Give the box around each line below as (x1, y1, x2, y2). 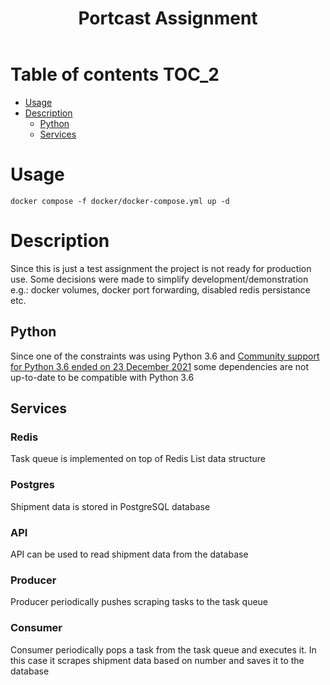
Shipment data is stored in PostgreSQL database (10, 500, 211, 512)
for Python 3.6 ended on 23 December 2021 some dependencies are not (10, 360, 310, 372)
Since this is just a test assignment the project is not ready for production (10, 262, 312, 274)
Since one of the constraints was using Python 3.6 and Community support (10, 350, 320, 362)
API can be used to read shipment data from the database (10, 548, 249, 560)
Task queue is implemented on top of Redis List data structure (10, 453, 266, 465)
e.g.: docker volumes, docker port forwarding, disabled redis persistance (10, 283, 311, 296)
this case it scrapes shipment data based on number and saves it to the (10, 654, 305, 666)
